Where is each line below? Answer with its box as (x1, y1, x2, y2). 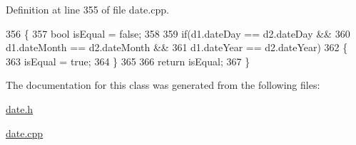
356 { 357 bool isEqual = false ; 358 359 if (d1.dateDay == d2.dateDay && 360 (6, 26, 350, 41)
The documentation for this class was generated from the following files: (6, 77, 320, 92)
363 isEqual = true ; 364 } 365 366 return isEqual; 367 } (6, 53, 250, 68)
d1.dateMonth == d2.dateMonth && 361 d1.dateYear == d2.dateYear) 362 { (6, 40, 348, 55)
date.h (6, 101, 34, 116)
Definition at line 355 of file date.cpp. (6, 2, 169, 16)
